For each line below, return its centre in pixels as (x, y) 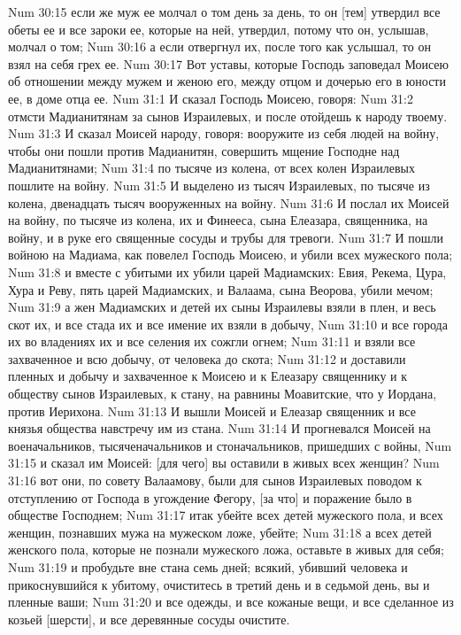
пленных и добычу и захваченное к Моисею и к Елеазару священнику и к (208, 376)
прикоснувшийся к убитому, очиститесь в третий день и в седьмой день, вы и (219, 584)
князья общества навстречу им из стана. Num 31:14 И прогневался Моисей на (219, 428)
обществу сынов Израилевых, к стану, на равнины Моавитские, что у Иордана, (223, 394)
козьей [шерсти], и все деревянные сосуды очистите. (149, 619)
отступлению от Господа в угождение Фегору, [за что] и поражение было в (210, 497)
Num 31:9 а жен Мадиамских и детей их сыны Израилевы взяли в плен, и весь (222, 307)
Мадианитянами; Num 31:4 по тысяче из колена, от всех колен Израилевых (211, 168)
